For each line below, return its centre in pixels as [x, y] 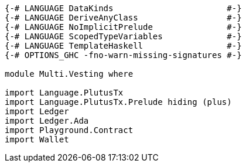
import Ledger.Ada [47, 121]
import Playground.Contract [69, 130]
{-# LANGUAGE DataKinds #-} [123, 8]
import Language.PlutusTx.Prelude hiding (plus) [118, 102]
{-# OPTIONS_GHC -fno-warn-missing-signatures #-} [123, 55]
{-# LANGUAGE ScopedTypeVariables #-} [123, 36]
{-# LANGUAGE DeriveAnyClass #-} [123, 18]
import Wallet [37, 139]
